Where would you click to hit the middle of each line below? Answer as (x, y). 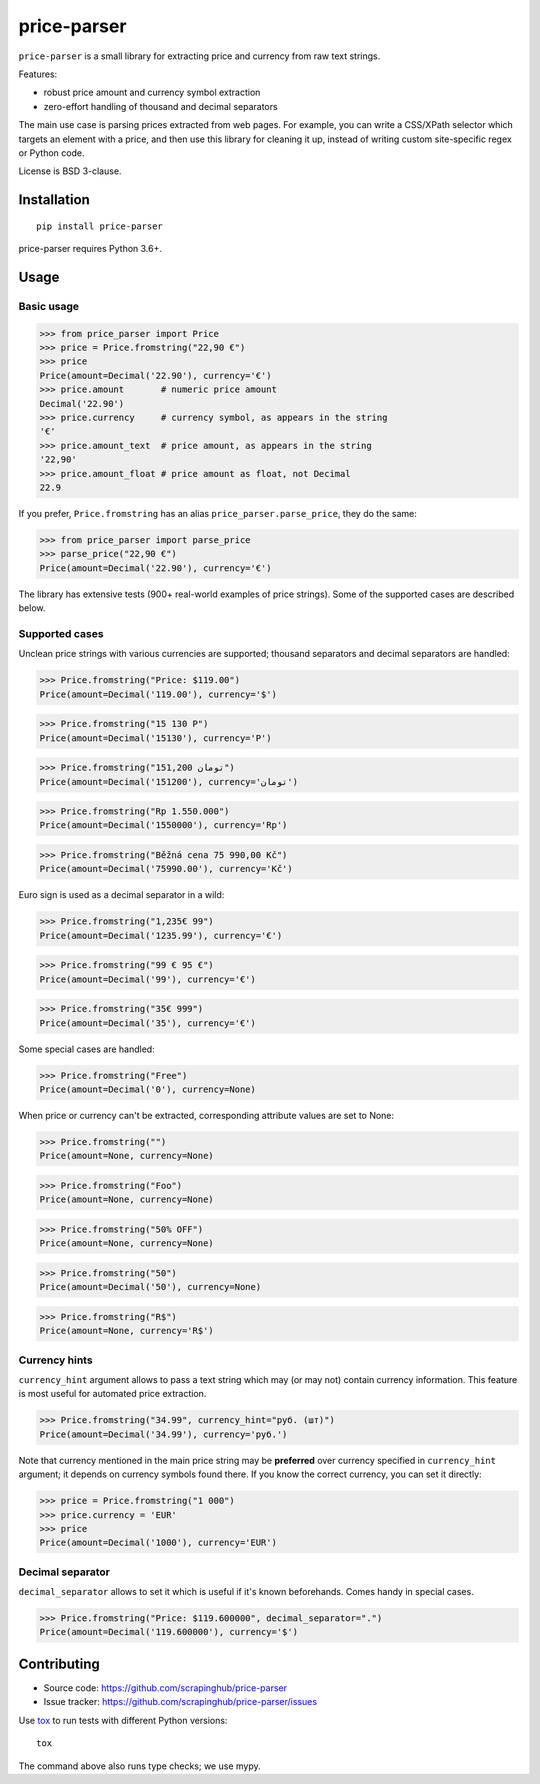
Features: (38, 74)
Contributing (59, 1663)
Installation (54, 200)
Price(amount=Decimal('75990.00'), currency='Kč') (166, 869)
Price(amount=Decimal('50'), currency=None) (150, 1287)
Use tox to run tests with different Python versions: (123, 1720)
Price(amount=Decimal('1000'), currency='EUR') (158, 1543)
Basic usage (49, 306)
